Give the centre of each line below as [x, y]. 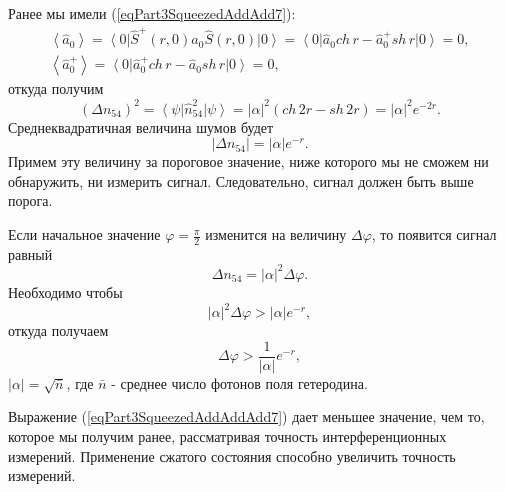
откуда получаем [58, 330]
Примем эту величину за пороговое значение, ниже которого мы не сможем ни [248, 161]
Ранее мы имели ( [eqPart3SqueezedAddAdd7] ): [152, 13]
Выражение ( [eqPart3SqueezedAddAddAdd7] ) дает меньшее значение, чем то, [246, 416]
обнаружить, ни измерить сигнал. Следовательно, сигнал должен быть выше [241, 180]
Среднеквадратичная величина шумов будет [141, 126]
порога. [30, 200]
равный [30, 253]
